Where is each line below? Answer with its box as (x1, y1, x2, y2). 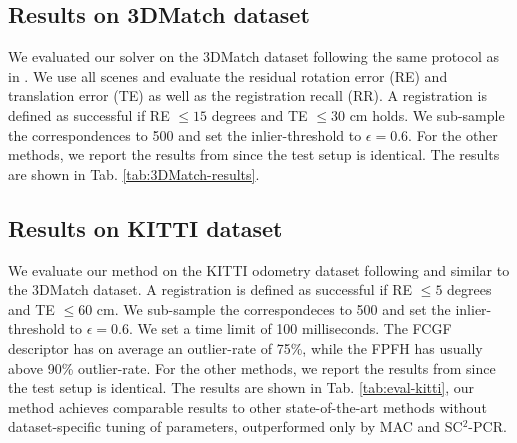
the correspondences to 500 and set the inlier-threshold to (8, 124, 362, 145)
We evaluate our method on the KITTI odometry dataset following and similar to (8, 259, 510, 280)
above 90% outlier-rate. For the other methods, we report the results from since (8, 357, 496, 378)
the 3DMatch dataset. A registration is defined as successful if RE (8, 279, 413, 300)
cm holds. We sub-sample (349, 104, 505, 125)
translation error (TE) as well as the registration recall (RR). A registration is (8, 85, 487, 106)
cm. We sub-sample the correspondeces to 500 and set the (96, 298, 451, 319)
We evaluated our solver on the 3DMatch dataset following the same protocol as (8, 46, 499, 67)
